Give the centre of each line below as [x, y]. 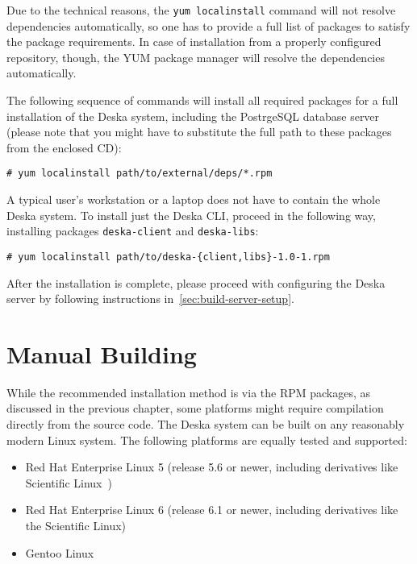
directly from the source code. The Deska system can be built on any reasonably [206, 424]
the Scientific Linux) [76, 526]
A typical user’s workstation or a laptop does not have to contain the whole [194, 199]
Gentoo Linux [60, 552]
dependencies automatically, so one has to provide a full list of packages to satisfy [208, 25]
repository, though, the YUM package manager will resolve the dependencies [196, 57]
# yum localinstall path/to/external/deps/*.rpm [140, 174]
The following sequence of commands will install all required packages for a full [202, 100]
